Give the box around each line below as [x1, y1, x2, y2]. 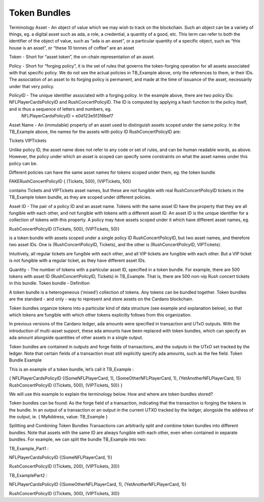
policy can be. [9, 160, 38, 166]
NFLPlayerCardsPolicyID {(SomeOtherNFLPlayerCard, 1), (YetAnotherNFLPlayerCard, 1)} [9, 481, 187, 487]
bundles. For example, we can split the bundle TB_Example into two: [9, 436, 147, 442]
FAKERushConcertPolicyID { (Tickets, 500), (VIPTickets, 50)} [9, 179, 132, 184]
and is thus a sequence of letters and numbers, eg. [9, 106, 112, 112]
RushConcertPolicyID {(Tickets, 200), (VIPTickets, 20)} [9, 463, 120, 469]
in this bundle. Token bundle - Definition [9, 280, 90, 286]
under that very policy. [9, 83, 55, 89]
